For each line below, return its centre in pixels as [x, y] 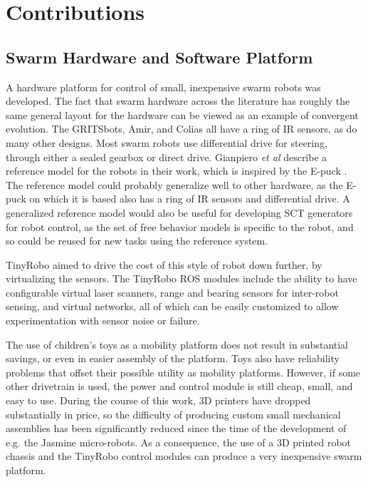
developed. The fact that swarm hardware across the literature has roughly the [178, 101]
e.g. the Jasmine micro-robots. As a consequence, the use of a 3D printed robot [179, 442]
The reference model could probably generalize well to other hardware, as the [174, 184]
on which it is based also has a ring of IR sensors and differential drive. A [190, 199]
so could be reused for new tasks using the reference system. [137, 241]
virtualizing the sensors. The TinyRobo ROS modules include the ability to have [182, 278]
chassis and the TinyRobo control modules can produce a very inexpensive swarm [184, 456]
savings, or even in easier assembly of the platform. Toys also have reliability [173, 358]
